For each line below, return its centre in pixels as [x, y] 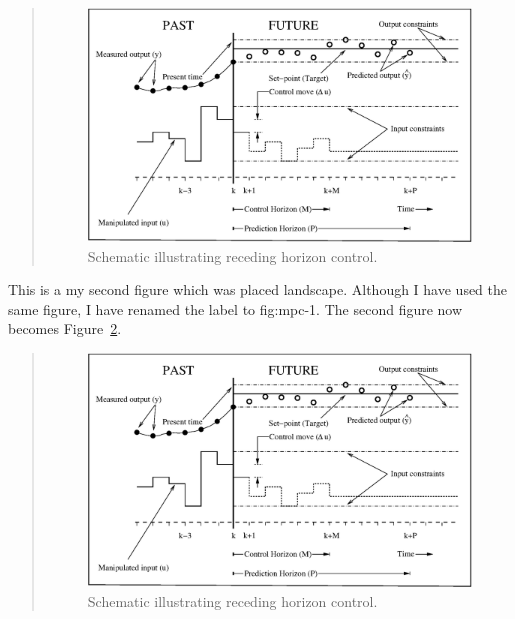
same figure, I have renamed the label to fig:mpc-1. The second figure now [235, 308]
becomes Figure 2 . [65, 328]
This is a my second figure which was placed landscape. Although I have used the [258, 289]
